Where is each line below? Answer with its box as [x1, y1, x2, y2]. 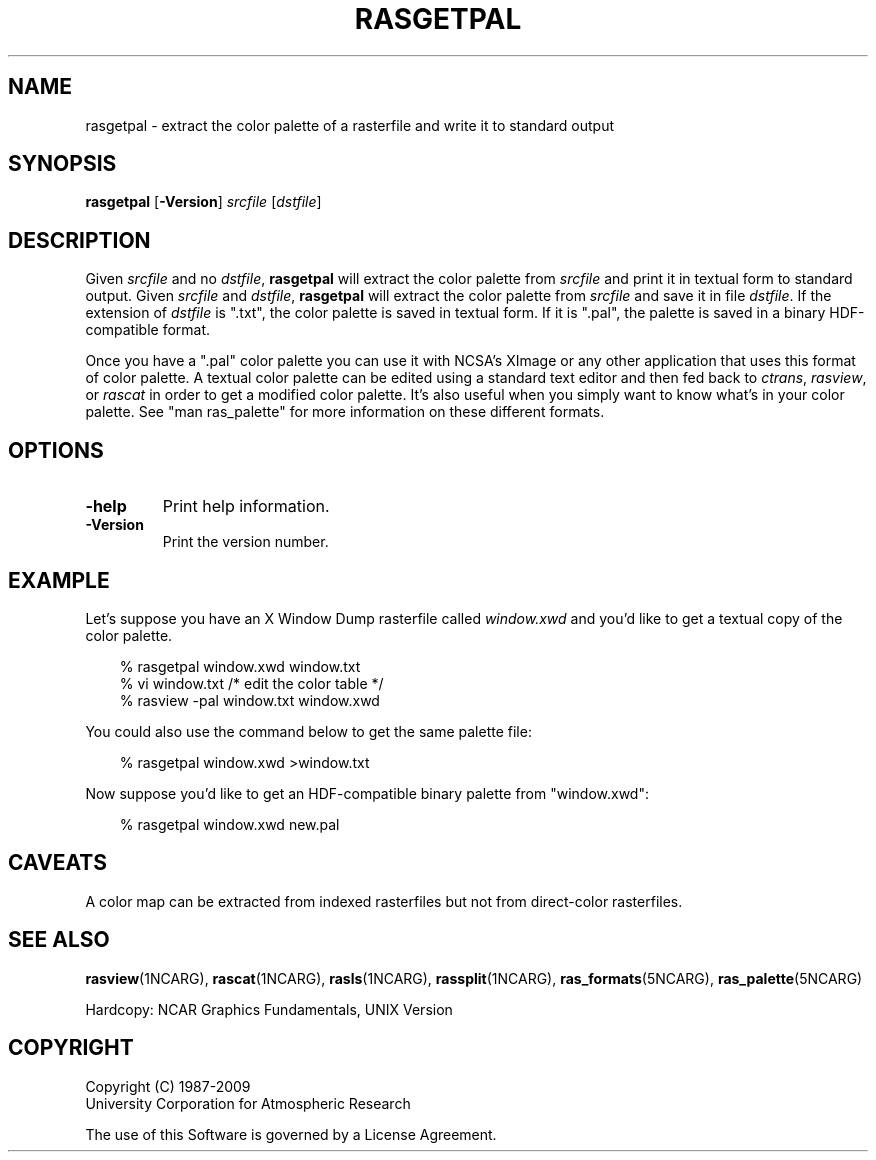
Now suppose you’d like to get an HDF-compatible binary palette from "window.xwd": [85, 784, 649, 802]
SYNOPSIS [8, 151, 117, 177]
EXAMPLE [8, 567, 110, 593]
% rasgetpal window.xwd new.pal [119, 815, 340, 833]
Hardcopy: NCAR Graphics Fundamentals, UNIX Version [85, 1000, 453, 1018]
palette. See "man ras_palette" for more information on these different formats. [85, 403, 605, 421]
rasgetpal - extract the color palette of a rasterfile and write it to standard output [85, 116, 615, 134]
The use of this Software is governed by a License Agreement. [85, 1125, 497, 1143]
